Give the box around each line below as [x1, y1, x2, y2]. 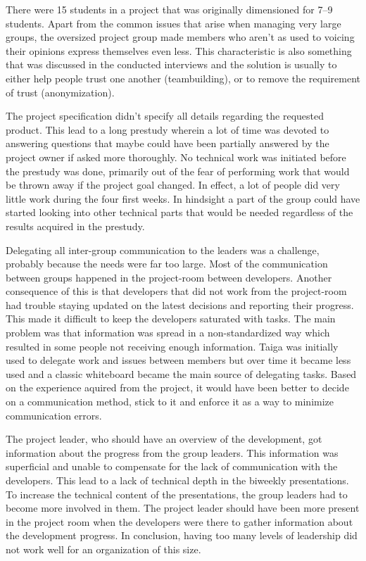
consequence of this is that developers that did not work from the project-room [6, 284, 347, 298]
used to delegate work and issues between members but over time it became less [6, 353, 351, 367]
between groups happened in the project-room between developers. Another [6, 270, 332, 284]
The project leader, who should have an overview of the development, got [6, 431, 322, 446]
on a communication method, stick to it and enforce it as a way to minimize [6, 394, 334, 409]
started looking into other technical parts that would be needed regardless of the [6, 205, 353, 220]
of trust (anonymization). [6, 84, 115, 99]
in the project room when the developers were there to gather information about [6, 514, 353, 529]
